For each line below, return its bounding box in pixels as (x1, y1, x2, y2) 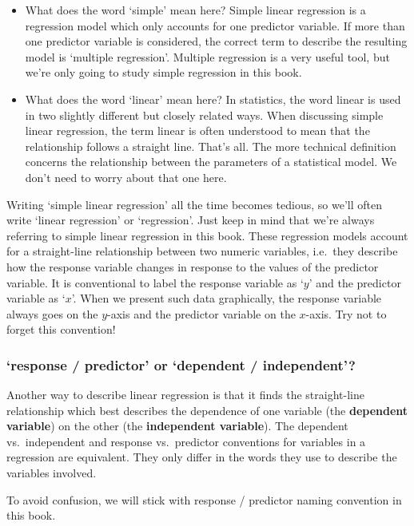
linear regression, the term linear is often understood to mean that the (25, 122, 370, 139)
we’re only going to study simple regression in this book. (25, 64, 302, 81)
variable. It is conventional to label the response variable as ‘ (6, 274, 304, 291)
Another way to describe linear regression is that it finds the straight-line (6, 386, 364, 403)
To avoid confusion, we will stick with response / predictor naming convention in (6, 491, 402, 508)
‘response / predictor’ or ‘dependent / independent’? (6, 354, 356, 374)
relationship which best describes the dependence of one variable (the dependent (6, 401, 408, 418)
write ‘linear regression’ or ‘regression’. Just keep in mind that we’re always (6, 212, 375, 228)
